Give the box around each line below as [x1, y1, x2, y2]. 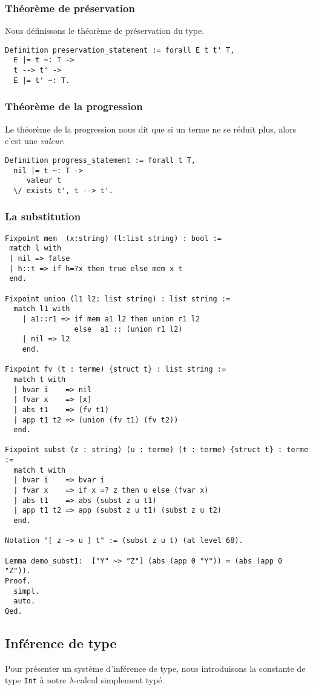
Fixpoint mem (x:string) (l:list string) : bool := [5, 234, 222, 243]
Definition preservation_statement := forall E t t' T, [5, 45, 235, 54]
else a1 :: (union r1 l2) [74, 324, 183, 333]
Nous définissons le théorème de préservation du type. [5, 24, 205, 37]
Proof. [5, 577, 31, 585]
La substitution [5, 209, 81, 224]
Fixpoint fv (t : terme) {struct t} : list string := [5, 365, 226, 374]
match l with [9, 244, 62, 253]
